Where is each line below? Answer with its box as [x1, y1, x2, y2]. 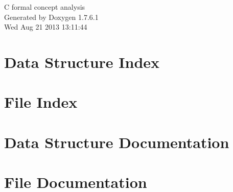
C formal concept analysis [4, 2, 85, 12]
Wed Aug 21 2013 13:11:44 [4, 21, 87, 32]
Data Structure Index [4, 51, 160, 72]
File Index [4, 91, 78, 112]
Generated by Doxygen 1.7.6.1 [4, 11, 99, 22]
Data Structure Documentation [4, 131, 229, 152]
